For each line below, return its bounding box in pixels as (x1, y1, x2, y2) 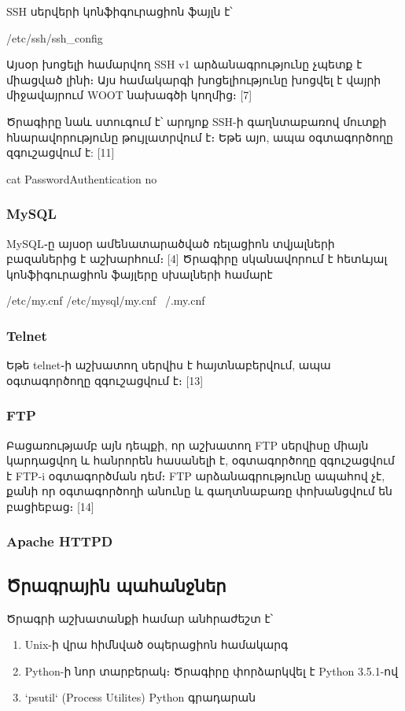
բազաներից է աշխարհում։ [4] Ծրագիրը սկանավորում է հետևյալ (6, 250, 388, 267)
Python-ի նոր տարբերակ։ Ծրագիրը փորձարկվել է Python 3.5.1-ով (24, 662, 399, 679)
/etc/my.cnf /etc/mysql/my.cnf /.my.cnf (6, 292, 205, 309)
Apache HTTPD (6, 531, 113, 551)
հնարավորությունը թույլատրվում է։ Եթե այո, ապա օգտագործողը (6, 128, 393, 145)
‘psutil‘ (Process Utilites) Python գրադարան (24, 689, 256, 705)
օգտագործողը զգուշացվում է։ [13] (6, 372, 204, 388)
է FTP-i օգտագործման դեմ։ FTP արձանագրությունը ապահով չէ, (6, 467, 385, 483)
